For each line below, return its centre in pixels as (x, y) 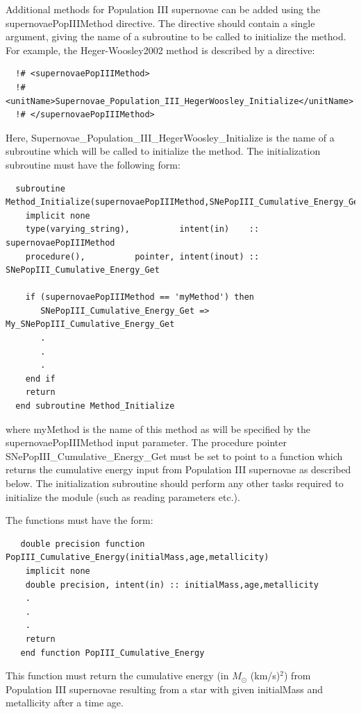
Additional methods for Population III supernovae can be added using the (163, 9)
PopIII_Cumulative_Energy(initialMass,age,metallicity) (137, 558)
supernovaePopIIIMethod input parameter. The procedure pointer (146, 442)
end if (40, 379)
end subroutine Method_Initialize (95, 406)
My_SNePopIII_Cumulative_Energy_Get (90, 324)
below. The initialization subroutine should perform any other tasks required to (175, 483)
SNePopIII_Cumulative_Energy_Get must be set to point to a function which (174, 456)
